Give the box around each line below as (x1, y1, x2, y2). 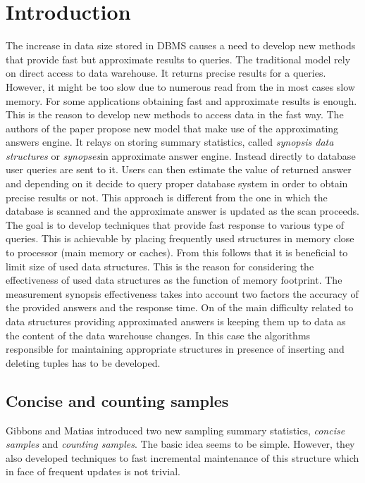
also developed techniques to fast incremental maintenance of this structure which (6, 450, 359, 465)
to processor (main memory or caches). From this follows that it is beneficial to (6, 245, 348, 260)
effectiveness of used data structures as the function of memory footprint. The (6, 272, 342, 287)
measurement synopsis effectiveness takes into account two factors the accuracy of (6, 286, 359, 301)
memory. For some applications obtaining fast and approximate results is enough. (6, 93, 357, 108)
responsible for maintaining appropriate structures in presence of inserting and (6, 341, 345, 356)
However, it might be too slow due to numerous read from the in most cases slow (6, 79, 355, 94)
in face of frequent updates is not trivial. (6, 464, 180, 479)
